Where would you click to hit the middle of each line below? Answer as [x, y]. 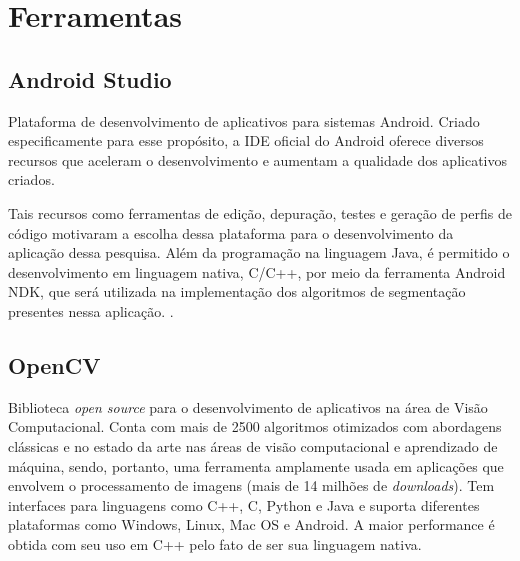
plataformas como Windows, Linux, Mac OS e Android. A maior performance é [251, 524]
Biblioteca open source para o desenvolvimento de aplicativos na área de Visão [248, 406]
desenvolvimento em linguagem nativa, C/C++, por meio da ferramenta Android [257, 271]
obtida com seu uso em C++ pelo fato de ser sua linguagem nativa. [215, 543]
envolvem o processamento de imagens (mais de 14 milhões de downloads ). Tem [251, 485]
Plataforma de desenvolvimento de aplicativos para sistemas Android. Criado [244, 120]
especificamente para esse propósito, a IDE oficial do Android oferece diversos [246, 140]
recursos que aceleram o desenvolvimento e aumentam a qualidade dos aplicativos [257, 159]
